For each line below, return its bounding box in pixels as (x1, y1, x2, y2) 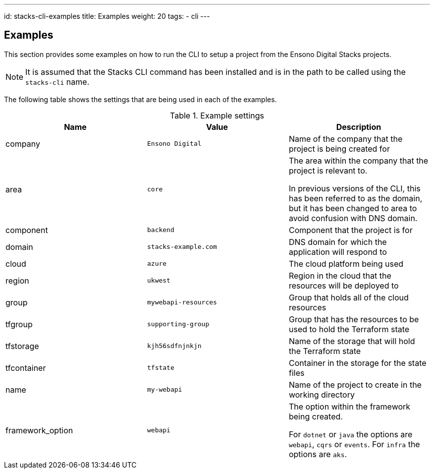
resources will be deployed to (288, 280, 399, 291)
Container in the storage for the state (288, 357, 427, 368)
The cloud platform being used (288, 258, 404, 269)
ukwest (147, 277, 170, 285)
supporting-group (147, 320, 210, 328)
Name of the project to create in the (288, 379, 422, 390)
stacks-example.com (147, 243, 217, 251)
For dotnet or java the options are (288, 429, 413, 439)
